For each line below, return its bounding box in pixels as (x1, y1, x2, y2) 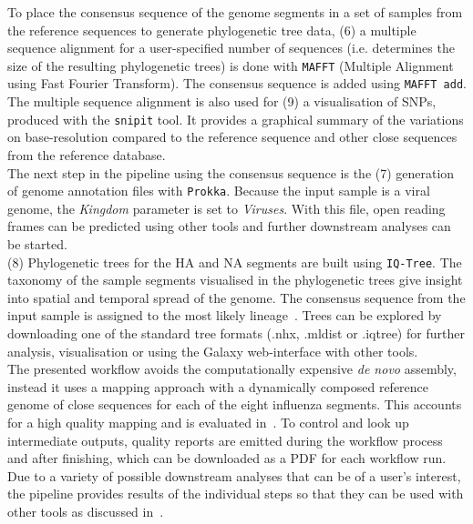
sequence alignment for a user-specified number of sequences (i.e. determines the (7, 38, 455, 57)
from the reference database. (7, 145, 166, 164)
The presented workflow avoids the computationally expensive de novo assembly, (7, 359, 457, 378)
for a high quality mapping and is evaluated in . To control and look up (7, 412, 409, 431)
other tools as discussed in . (7, 501, 164, 520)
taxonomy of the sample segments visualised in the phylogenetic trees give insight (7, 270, 463, 289)
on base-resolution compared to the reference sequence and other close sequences (7, 127, 458, 146)
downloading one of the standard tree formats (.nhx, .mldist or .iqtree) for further (7, 324, 465, 342)
